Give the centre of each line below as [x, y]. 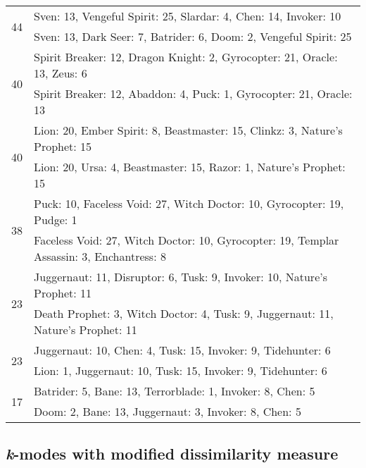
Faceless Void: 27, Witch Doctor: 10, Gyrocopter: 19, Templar [187, 240]
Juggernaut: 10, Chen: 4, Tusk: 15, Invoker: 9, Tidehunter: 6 [182, 350]
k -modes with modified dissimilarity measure [172, 454]
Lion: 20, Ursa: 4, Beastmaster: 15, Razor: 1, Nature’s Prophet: [190, 167]
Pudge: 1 [56, 220]
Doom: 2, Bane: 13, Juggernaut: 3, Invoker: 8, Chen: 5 [168, 411]
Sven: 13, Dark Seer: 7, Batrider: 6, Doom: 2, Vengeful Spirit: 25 [193, 36]
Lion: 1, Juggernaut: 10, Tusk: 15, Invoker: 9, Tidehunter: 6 [181, 370]
